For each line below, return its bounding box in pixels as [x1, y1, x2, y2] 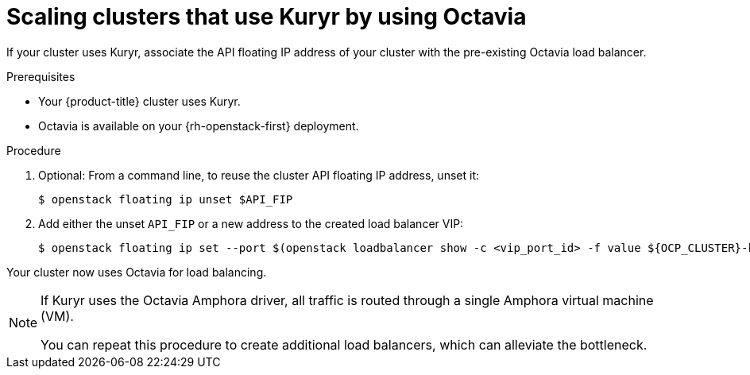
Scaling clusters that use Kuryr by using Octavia [6, 3, 527, 30]
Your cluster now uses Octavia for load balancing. [6, 265, 267, 279]
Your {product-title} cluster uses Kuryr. [38, 94, 241, 108]
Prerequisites [6, 69, 75, 83]
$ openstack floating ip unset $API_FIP [38, 192, 293, 206]
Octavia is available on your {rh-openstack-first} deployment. [38, 118, 359, 133]
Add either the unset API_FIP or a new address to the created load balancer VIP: [38, 216, 464, 230]
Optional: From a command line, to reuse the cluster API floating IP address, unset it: [38, 168, 479, 182]
